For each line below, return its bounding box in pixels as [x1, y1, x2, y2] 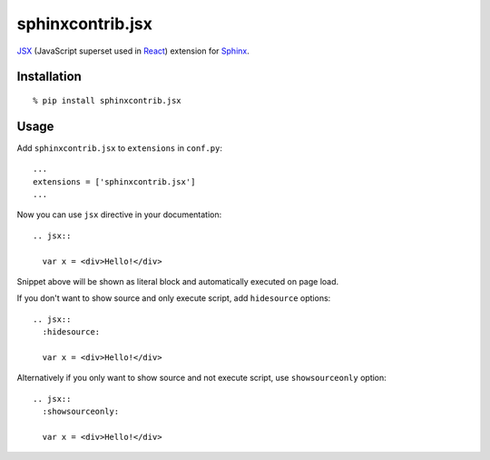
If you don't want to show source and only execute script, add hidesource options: [16, 293, 331, 304]
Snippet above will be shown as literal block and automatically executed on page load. [16, 275, 339, 286]
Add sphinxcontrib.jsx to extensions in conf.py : [16, 142, 222, 154]
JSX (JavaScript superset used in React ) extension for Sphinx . [16, 45, 250, 56]
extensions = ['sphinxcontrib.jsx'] [33, 176, 196, 186]
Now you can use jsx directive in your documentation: [16, 209, 222, 220]
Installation [16, 69, 82, 85]
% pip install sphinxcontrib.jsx [33, 95, 181, 105]
